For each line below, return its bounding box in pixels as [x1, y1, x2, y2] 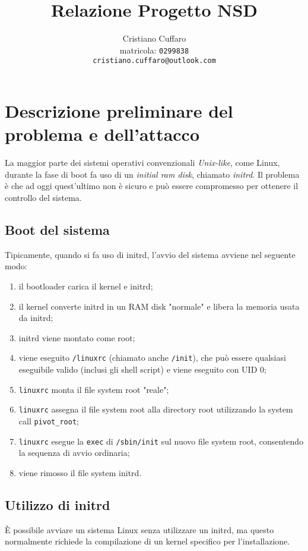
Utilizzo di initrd [5, 495, 110, 514]
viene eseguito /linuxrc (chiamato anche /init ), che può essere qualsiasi [18, 351, 286, 364]
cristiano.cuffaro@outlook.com [93, 56, 216, 65]
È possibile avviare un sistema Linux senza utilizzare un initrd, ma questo [5, 523, 274, 536]
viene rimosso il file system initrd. [18, 466, 142, 478]
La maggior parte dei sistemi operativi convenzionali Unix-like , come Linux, [5, 156, 280, 169]
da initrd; [18, 311, 53, 324]
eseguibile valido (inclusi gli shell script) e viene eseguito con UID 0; [18, 363, 266, 375]
